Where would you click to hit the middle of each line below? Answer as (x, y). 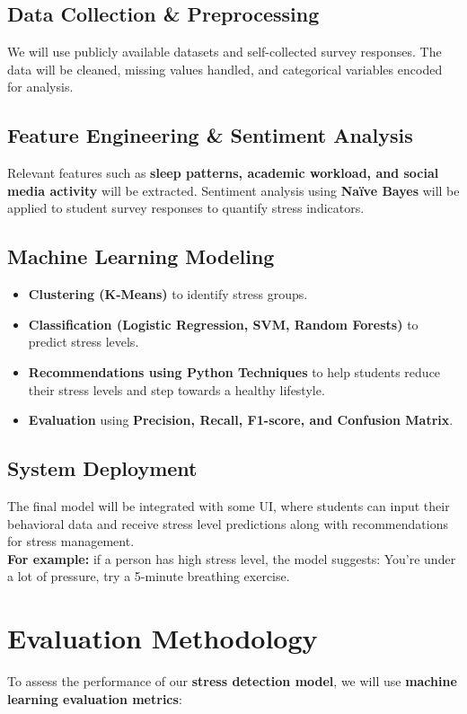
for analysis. (40, 87)
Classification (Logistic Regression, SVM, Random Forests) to (223, 324)
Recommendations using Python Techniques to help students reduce (234, 371)
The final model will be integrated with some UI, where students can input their (229, 505)
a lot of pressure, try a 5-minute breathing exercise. (149, 576)
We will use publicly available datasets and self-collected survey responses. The (225, 52)
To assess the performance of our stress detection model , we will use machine (232, 681)
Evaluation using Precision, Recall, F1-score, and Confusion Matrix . (241, 420)
